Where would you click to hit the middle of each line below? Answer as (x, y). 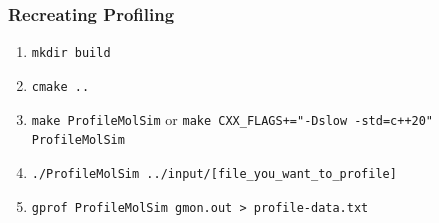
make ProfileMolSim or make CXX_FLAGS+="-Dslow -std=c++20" (232, 118)
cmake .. (60, 86)
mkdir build (71, 53)
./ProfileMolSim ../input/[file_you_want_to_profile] (214, 173)
